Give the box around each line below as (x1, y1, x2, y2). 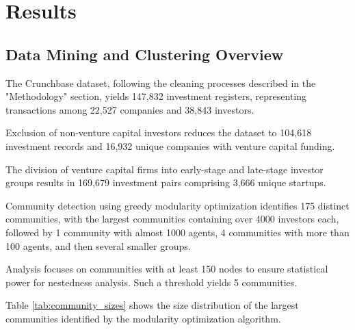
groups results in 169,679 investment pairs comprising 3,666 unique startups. (5, 175, 326, 190)
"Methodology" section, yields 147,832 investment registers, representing (5, 89, 307, 103)
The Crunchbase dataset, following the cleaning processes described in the (5, 75, 316, 90)
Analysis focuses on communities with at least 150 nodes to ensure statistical (5, 262, 328, 276)
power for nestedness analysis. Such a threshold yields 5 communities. (5, 275, 298, 289)
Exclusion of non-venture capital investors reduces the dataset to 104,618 (5, 125, 312, 140)
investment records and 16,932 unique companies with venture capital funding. (5, 138, 335, 153)
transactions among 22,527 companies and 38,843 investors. (5, 102, 254, 116)
